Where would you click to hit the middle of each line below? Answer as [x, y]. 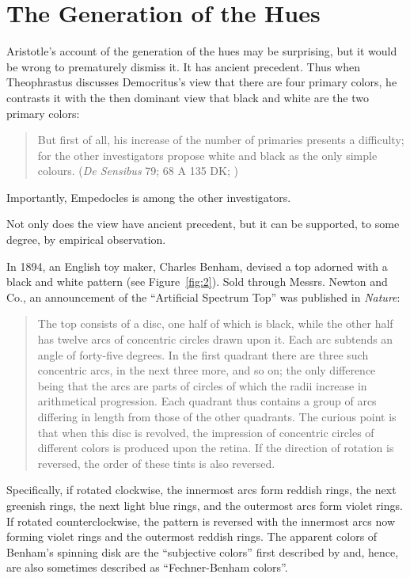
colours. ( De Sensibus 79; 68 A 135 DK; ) [138, 171]
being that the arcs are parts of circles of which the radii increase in [202, 385]
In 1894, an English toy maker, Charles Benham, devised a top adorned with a [197, 266]
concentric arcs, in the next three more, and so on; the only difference [207, 370]
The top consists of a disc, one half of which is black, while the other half [215, 323]
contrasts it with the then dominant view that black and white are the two [188, 97]
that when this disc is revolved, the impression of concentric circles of [206, 432]
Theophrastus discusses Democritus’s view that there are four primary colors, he [202, 82]
